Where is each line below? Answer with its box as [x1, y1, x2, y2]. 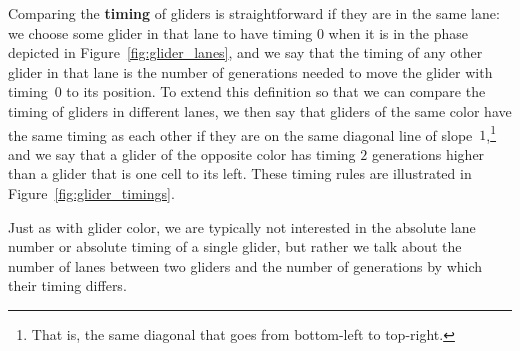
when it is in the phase [328, 22, 468, 43]
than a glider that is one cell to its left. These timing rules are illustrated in [8, 163, 472, 184]
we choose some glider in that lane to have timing [8, 22, 313, 43]
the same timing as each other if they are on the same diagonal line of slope [8, 124, 473, 145]
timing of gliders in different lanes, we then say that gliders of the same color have [8, 100, 512, 121]
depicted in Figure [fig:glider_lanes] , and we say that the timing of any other [8, 42, 483, 63]
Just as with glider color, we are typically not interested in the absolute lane [8, 216, 476, 237]
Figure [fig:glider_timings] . [8, 183, 175, 203]
